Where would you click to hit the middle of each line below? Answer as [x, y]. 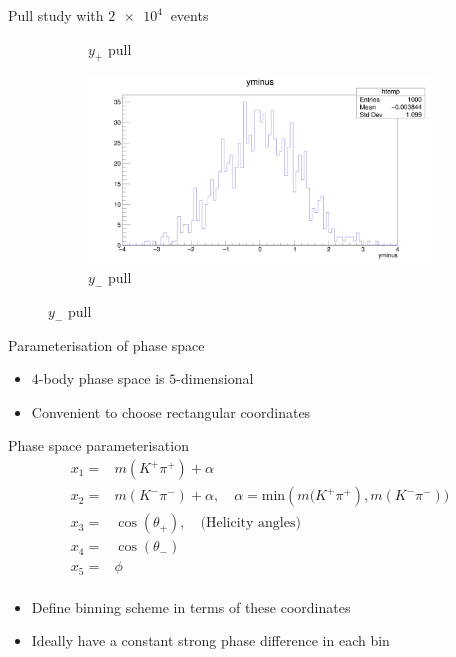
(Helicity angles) [250, 523]
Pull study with [56, 15]
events [189, 15]
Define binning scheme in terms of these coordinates [191, 606]
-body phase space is [101, 378]
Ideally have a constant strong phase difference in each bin [210, 640]
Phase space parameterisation [98, 445]
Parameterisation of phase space [106, 344]
